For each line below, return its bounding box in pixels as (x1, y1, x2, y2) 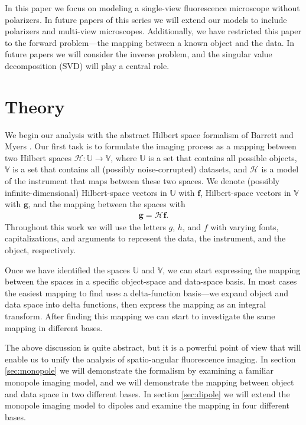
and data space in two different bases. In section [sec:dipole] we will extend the (5, 387, 290, 400)
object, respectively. (5, 244, 76, 256)
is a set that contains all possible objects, (148, 151, 297, 164)
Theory (5, 94, 65, 118)
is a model (261, 163, 299, 175)
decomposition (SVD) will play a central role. (5, 59, 170, 71)
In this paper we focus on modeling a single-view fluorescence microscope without (5, 2, 300, 14)
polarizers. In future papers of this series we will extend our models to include (5, 13, 287, 25)
